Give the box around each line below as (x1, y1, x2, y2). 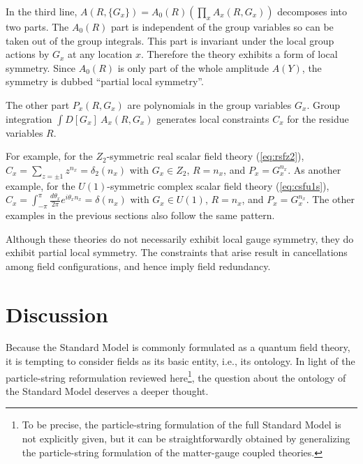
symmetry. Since (6, 60, 76, 75)
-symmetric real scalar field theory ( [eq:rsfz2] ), (106, 149, 304, 163)
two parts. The (6, 20, 69, 33)
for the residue (287, 111, 349, 126)
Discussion (6, 299, 108, 328)
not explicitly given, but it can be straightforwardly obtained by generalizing (22, 431, 350, 446)
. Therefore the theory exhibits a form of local (140, 47, 338, 61)
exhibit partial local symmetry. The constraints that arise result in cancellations (6, 245, 348, 260)
